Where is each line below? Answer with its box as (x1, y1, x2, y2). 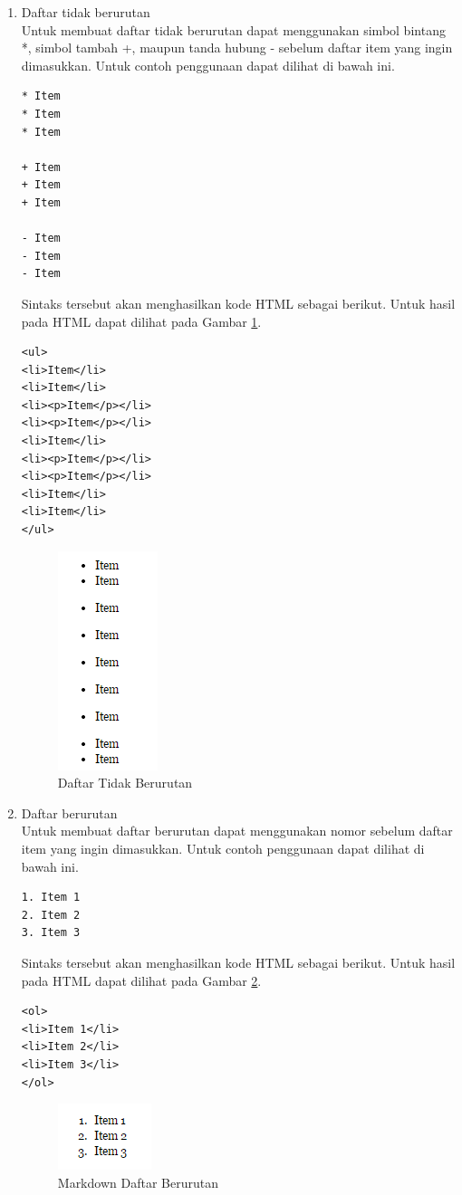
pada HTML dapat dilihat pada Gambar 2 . (21, 970, 262, 989)
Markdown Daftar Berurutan (57, 1172, 218, 1191)
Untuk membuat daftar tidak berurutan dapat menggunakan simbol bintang (21, 20, 446, 39)
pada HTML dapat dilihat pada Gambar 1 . (21, 311, 262, 330)
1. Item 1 (21, 891, 81, 904)
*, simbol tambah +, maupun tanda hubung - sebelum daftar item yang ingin (21, 38, 453, 57)
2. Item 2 (21, 908, 81, 922)
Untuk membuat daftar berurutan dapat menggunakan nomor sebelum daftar (21, 821, 453, 840)
